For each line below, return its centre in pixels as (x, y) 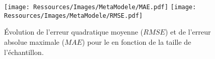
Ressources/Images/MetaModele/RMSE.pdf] (74, 16)
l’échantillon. (24, 52)
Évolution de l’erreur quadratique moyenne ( (74, 32)
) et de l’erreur (188, 32)
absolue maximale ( (34, 41)
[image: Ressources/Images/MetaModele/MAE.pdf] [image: (100, 7)
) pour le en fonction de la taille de (137, 41)
